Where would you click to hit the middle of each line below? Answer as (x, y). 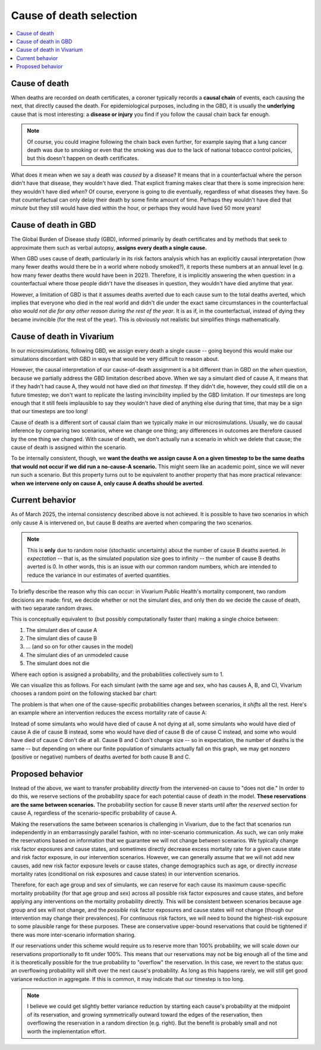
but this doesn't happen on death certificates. (83, 158)
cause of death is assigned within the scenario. (69, 447)
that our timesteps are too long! (50, 411)
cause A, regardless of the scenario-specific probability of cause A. (94, 813)
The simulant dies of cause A (62, 630)
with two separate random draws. (52, 608)
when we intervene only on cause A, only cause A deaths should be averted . (108, 483)
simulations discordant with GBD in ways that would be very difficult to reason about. (115, 359)
